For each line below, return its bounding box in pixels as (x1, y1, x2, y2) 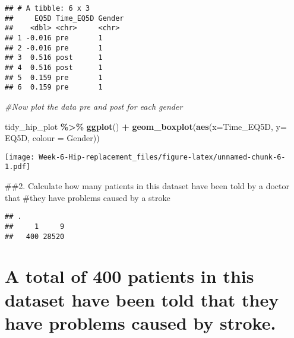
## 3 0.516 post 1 (5, 53, 103, 62)
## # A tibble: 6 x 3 (5, 4, 90, 12)
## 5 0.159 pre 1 (5, 73, 103, 82)
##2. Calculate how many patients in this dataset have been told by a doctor (5, 180, 289, 192)
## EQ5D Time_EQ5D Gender (5, 14, 124, 23)
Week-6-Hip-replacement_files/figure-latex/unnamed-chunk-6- (39, 152, 286, 161)
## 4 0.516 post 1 (5, 63, 103, 72)
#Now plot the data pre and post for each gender (5, 100, 183, 112)
